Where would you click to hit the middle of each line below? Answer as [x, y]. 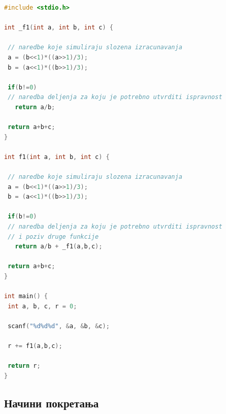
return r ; [24, 366]
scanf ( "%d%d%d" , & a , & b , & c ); [59, 326]
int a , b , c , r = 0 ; [42, 306]
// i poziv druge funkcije [53, 236]
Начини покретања [52, 403]
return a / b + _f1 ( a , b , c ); [59, 247]
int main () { [26, 296]
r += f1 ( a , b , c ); [35, 346]
